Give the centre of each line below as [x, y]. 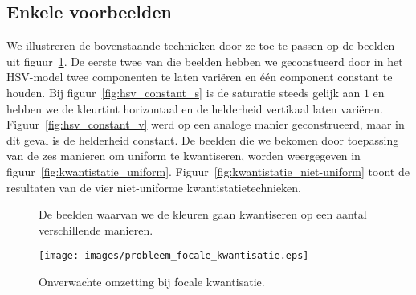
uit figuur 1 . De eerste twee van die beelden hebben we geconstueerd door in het [205, 61]
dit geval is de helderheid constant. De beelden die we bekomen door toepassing [203, 139]
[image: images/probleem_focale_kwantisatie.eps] [174, 256]
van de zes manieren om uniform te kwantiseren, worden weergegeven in [184, 156]
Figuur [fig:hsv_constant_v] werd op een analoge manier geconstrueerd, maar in [206, 124]
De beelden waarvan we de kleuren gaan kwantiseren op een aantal [203, 214]
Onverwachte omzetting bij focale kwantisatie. [152, 281]
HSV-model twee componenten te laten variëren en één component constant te [200, 77]
